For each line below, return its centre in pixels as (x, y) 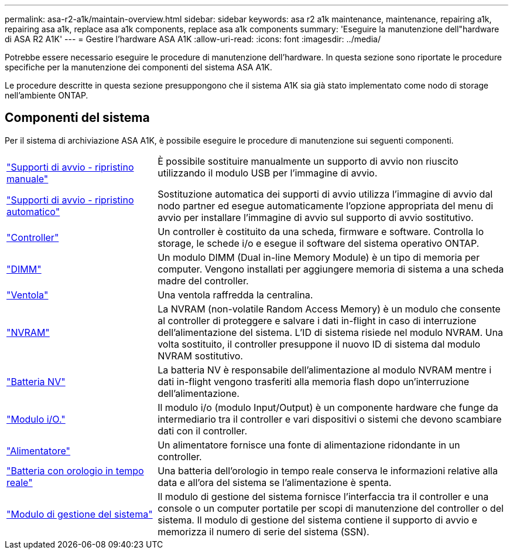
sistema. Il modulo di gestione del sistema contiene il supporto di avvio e (317, 520)
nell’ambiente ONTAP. (47, 95)
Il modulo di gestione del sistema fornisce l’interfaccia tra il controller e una (323, 496)
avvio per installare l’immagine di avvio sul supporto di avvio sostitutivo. (316, 217)
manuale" (28, 179)
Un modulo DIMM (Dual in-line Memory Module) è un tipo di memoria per (319, 257)
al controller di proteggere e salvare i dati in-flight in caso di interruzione (317, 320)
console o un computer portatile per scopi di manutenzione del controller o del (331, 508)
